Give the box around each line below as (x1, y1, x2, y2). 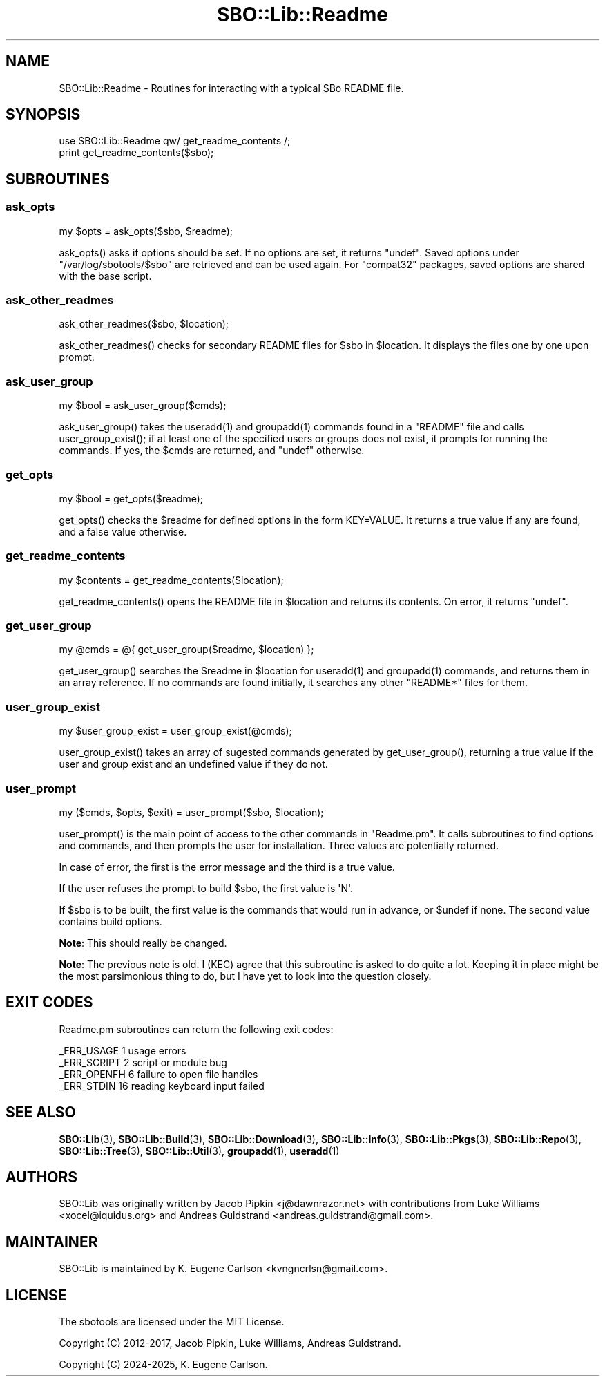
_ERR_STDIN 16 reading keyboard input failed (59, 1079, 265, 1092)
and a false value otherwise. (59, 525, 187, 538)
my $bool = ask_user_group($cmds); (59, 399, 227, 412)
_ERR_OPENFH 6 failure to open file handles (59, 1068, 258, 1080)
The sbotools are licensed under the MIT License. (59, 1316, 285, 1328)
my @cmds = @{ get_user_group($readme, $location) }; (59, 643, 314, 656)
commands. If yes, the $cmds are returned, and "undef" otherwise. (59, 444, 365, 457)
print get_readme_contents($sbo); (59, 146, 214, 159)
